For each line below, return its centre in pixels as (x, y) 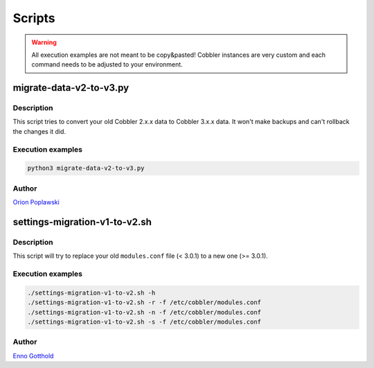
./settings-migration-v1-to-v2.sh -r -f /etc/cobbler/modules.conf (144, 303)
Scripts (34, 18)
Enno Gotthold (33, 356)
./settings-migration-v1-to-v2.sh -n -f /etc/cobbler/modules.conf (144, 312)
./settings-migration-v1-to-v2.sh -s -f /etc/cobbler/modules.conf (144, 322)
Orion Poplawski (36, 202)
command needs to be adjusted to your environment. (107, 64)
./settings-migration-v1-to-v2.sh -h (91, 292)
